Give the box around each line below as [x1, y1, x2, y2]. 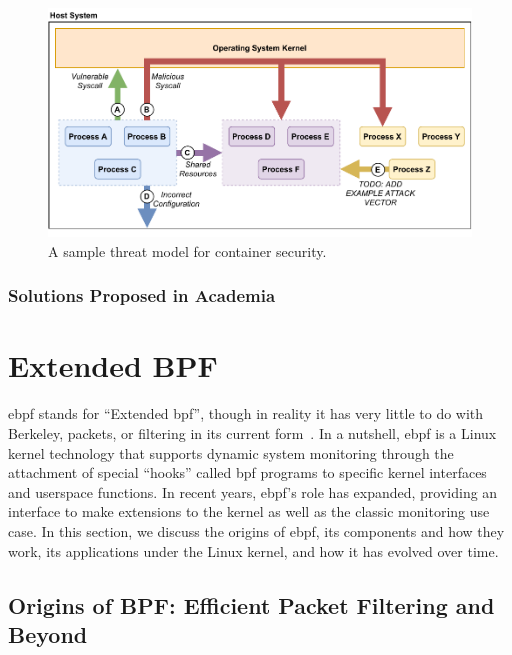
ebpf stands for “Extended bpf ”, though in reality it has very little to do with [8, 403, 484, 424]
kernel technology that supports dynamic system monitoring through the [8, 442, 454, 463]
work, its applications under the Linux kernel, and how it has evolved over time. [8, 540, 499, 561]
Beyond [8, 618, 88, 649]
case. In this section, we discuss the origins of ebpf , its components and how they [8, 520, 505, 541]
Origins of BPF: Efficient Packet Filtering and [8, 589, 495, 620]
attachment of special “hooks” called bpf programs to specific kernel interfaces [8, 462, 487, 483]
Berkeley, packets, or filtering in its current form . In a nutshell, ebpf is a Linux [8, 422, 497, 443]
